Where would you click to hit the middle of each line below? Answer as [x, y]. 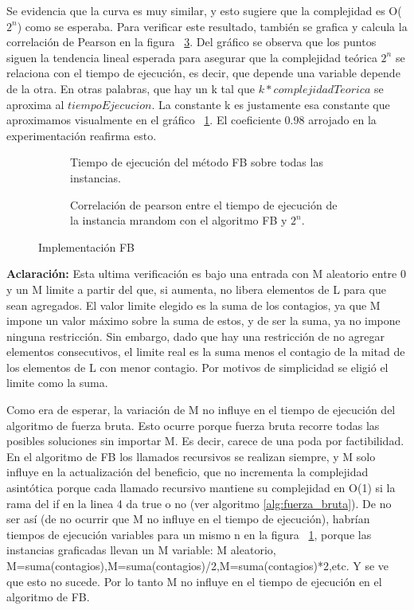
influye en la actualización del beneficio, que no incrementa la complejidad [187, 472]
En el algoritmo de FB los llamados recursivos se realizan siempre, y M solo [191, 456]
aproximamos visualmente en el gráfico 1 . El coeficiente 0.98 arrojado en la [191, 120]
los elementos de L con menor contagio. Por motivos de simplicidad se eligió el [197, 367]
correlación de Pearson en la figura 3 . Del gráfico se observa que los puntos [191, 42]
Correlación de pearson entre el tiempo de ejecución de [204, 204]
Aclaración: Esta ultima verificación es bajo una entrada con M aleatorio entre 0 [206, 274]
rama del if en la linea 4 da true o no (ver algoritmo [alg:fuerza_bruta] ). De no [199, 503]
